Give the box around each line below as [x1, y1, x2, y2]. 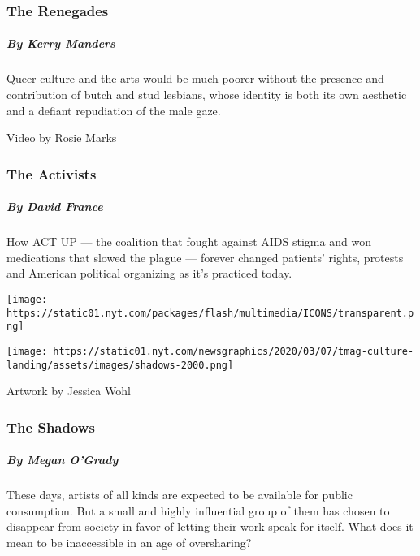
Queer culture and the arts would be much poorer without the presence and [6, 70, 384, 87]
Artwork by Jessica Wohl [6, 382, 131, 399]
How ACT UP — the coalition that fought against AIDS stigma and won [6, 233, 371, 250]
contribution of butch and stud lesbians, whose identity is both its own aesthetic [6, 86, 407, 102]
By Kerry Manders [6, 35, 115, 52]
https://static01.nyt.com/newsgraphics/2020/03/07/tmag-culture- [53, 345, 414, 357]
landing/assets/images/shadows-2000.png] [6, 359, 234, 371]
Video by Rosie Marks [6, 129, 117, 146]
